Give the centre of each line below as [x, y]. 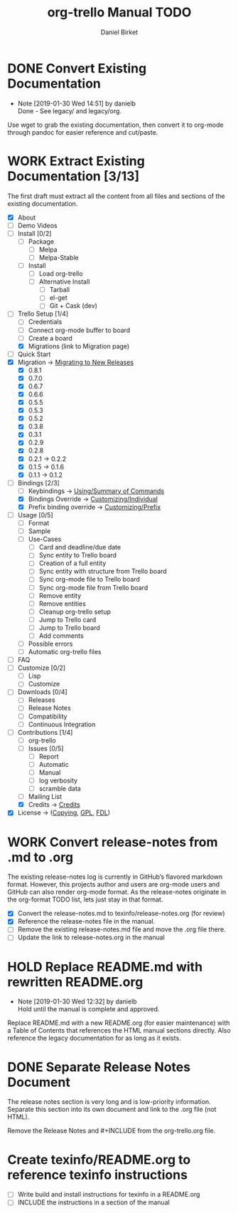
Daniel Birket [119, 32]
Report [49, 756]
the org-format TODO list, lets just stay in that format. [85, 899]
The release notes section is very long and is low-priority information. [109, 1102]
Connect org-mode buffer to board [79, 330]
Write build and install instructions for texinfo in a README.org [109, 1194]
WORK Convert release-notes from [113, 842]
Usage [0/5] [35, 515]
